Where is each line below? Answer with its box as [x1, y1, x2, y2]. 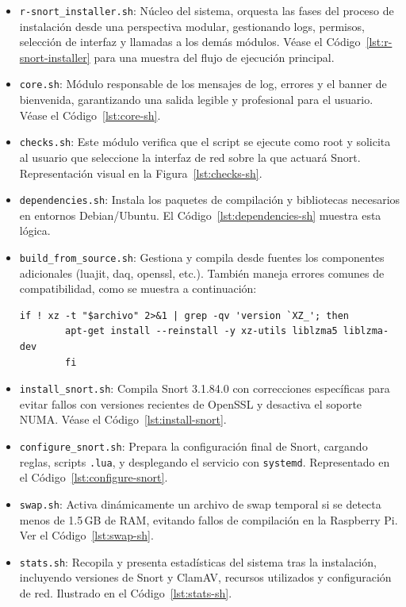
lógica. [19, 222, 51, 239]
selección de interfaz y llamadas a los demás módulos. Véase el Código [19, 33, 361, 50]
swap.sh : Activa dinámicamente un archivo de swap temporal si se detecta [19, 495, 381, 512]
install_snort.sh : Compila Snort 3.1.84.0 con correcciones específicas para [19, 380, 390, 397]
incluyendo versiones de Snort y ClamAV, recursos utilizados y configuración [19, 569, 392, 586]
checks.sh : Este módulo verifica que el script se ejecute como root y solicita [19, 133, 391, 150]
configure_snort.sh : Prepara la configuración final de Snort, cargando [19, 438, 368, 455]
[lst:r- [366, 33, 393, 50]
